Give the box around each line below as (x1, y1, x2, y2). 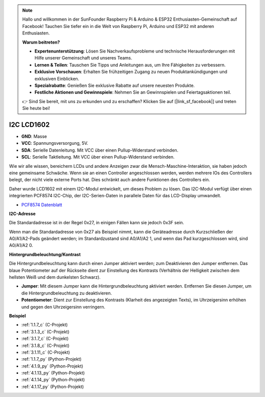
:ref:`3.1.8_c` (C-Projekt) (21, 343, 70, 348)
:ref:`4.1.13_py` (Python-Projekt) (21, 370, 85, 376)
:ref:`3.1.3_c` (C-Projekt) (21, 329, 70, 335)
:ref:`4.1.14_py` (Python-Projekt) (21, 377, 85, 383)
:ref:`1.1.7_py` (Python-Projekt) (21, 356, 82, 362)
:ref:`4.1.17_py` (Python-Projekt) (21, 383, 84, 390)
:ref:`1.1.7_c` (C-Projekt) (21, 322, 68, 328)
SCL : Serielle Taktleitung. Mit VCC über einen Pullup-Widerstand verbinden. (21, 154, 175, 160)
